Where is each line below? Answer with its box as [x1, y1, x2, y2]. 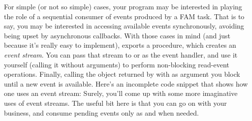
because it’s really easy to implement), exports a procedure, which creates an [4, 40, 236, 50]
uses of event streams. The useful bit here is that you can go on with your [4, 97, 227, 108]
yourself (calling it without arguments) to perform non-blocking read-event [4, 59, 229, 69]
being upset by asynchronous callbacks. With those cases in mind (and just [4, 30, 230, 40]
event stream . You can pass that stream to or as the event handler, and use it [4, 49, 238, 60]
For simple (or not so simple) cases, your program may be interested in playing [4, 1, 242, 11]
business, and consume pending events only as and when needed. [4, 107, 199, 118]
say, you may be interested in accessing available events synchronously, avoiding [4, 21, 244, 31]
